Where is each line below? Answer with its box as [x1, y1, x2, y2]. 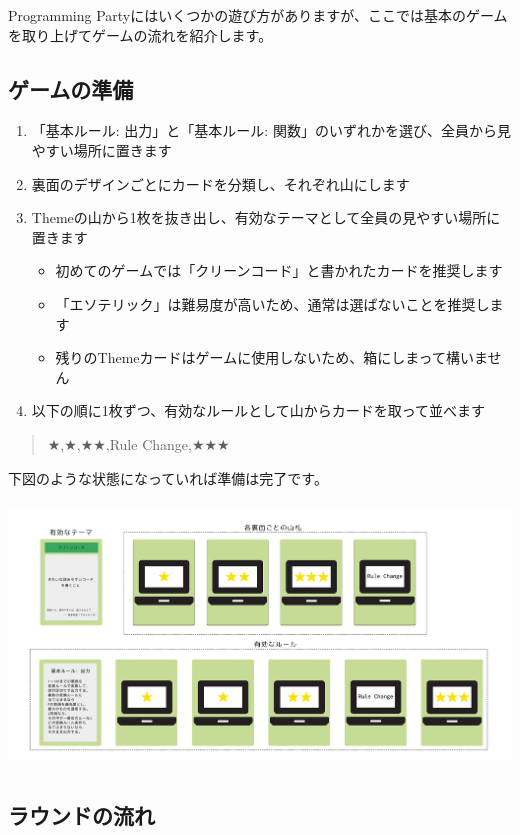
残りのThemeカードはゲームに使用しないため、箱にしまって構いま [55, 347, 488, 368]
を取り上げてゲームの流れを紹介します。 [8, 24, 273, 45]
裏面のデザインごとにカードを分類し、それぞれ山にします [31, 173, 410, 194]
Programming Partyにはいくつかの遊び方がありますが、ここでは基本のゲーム [8, 5, 508, 25]
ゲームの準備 [8, 73, 134, 104]
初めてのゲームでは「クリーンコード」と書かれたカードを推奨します [55, 260, 503, 281]
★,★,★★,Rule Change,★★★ [47, 433, 230, 454]
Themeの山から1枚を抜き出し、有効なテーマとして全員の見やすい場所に [31, 207, 501, 228]
